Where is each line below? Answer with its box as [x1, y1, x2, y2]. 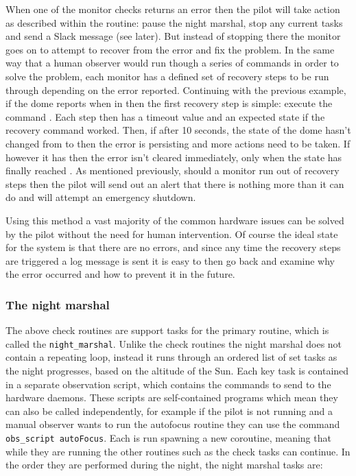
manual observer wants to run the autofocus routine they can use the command [5, 417, 340, 431]
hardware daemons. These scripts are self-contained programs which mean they [5, 390, 338, 405]
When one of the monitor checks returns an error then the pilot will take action [5, 2, 340, 16]
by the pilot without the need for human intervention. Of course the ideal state [5, 226, 338, 241]
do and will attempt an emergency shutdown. [5, 190, 196, 204]
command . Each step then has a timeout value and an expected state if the [5, 109, 325, 123]
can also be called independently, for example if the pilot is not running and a [5, 403, 333, 418]
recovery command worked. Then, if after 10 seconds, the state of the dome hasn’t [5, 123, 351, 137]
